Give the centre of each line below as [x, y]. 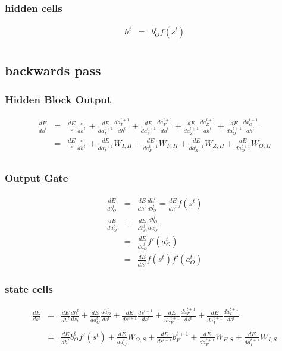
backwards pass [53, 70]
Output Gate [37, 178]
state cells [29, 288]
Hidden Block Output [58, 99]
